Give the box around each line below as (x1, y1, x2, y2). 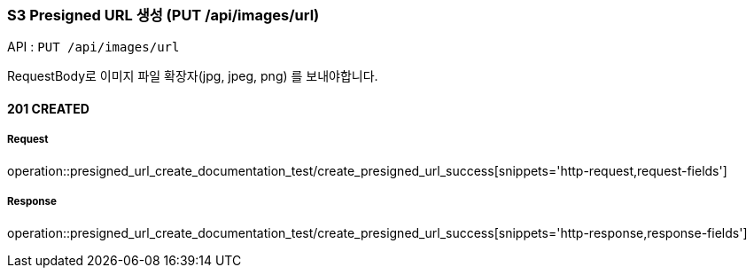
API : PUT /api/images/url (7, 39, 180, 55)
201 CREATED (7, 100, 89, 116)
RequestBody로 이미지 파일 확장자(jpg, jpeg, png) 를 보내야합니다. (7, 68, 378, 84)
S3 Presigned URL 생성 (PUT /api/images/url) (7, 6, 320, 24)
